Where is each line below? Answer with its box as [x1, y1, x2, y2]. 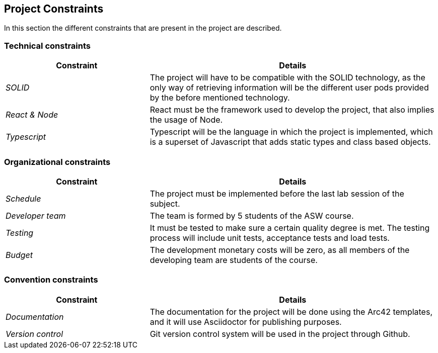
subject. [150, 198, 180, 209]
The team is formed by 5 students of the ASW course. [150, 210, 354, 221]
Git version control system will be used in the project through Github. [150, 328, 410, 339]
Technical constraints [4, 40, 91, 51]
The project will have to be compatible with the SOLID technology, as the [150, 72, 425, 83]
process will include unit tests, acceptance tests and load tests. [150, 232, 390, 243]
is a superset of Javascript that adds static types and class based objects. [150, 137, 431, 147]
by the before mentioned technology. [150, 93, 290, 103]
